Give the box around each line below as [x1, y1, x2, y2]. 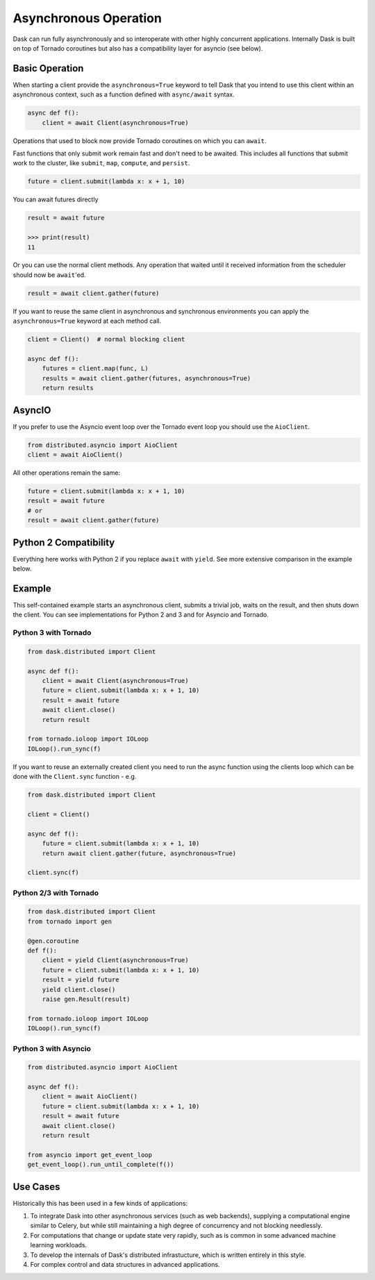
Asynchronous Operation [12, 10, 162, 26]
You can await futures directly [12, 195, 99, 204]
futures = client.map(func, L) [42, 364, 149, 373]
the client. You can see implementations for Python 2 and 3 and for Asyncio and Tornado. [12, 611, 269, 619]
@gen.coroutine [27, 937, 79, 945]
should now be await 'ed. [12, 271, 86, 279]
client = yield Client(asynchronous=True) [42, 957, 189, 964]
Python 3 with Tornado [12, 628, 92, 638]
